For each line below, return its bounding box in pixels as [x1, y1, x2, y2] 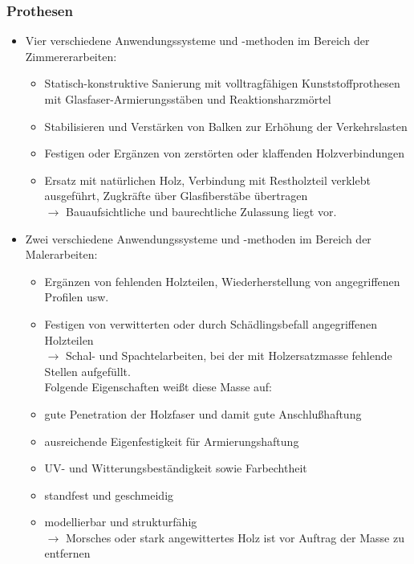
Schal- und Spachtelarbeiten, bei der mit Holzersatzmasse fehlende [65, 347, 392, 364]
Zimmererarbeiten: [25, 47, 117, 64]
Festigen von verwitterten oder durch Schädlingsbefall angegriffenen [44, 315, 377, 332]
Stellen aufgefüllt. [44, 362, 131, 379]
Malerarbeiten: [25, 246, 98, 263]
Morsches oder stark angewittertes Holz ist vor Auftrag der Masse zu [65, 529, 404, 546]
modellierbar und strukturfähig [44, 513, 197, 530]
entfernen [44, 545, 91, 562]
